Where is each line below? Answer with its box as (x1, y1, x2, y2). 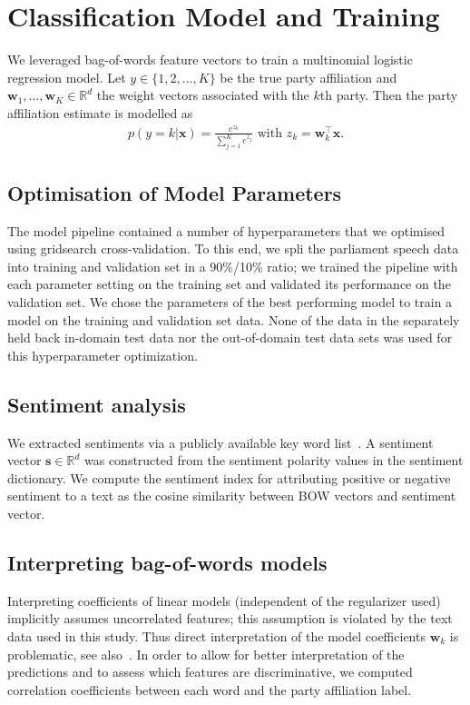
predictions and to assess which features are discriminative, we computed (7, 662, 413, 681)
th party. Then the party (319, 85, 458, 104)
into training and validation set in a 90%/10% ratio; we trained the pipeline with (7, 256, 458, 275)
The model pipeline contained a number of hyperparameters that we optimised (7, 221, 446, 240)
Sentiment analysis (7, 390, 186, 418)
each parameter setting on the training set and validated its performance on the (7, 274, 451, 293)
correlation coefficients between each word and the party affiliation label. (7, 680, 412, 699)
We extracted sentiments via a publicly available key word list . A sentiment (7, 432, 434, 452)
